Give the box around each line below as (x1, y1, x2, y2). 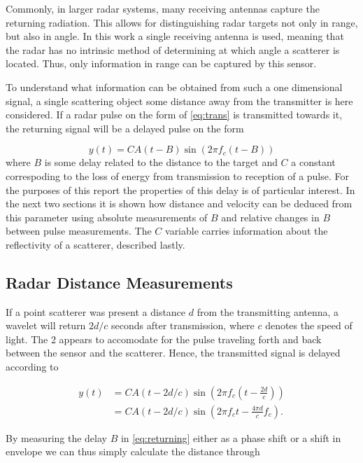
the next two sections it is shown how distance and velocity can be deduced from (6, 196, 353, 211)
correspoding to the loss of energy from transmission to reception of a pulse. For (6, 168, 350, 183)
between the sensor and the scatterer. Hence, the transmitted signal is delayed (6, 345, 341, 360)
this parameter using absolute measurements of (6, 209, 208, 224)
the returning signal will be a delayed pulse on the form (6, 120, 244, 135)
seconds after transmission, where (111, 318, 255, 333)
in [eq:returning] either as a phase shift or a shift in (120, 430, 341, 445)
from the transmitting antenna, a (197, 304, 339, 319)
